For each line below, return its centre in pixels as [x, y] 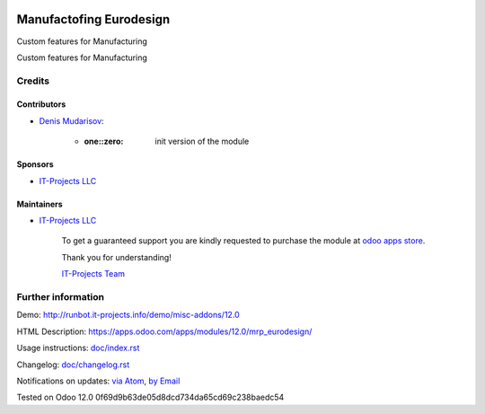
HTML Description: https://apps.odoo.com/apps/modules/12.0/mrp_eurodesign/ [164, 331]
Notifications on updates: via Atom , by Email [98, 381]
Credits [33, 81]
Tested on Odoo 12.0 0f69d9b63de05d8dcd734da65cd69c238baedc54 [150, 397]
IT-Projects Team [93, 274]
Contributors [41, 104]
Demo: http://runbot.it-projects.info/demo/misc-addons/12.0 [128, 315]
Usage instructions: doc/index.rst [78, 348]
